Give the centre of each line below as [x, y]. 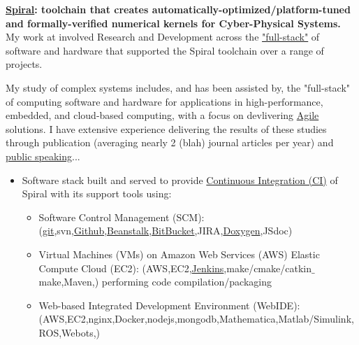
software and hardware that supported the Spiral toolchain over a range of [165, 50]
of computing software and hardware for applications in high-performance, [164, 101]
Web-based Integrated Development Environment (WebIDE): [169, 305]
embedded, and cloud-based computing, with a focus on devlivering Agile [162, 115]
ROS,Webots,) [69, 332]
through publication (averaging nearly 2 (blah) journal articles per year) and [170, 142]
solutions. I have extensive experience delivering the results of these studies [166, 128]
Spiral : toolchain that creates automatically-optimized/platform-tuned [178, 9]
